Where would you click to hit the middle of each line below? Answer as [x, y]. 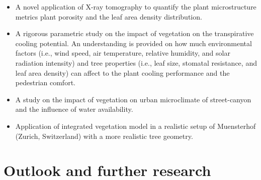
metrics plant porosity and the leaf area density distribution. [109, 16]
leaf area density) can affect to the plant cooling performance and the [122, 72]
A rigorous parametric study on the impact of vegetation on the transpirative [135, 33]
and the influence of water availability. [74, 109]
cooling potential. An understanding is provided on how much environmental [134, 43]
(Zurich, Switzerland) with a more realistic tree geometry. [104, 136]
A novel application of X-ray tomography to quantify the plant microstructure [136, 7]
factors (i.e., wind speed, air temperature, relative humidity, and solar [123, 53]
